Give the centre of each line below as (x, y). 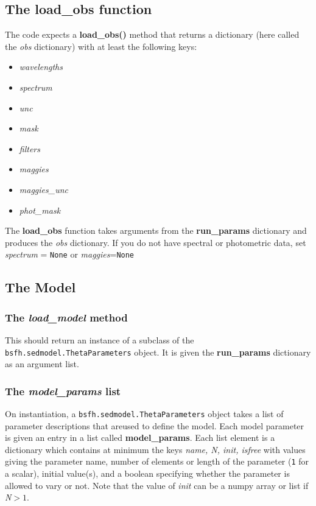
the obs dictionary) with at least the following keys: (101, 46)
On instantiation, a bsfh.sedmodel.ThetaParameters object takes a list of (144, 414)
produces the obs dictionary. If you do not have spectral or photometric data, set (156, 242)
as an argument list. (42, 364)
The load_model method (66, 317)
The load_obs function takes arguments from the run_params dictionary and (156, 230)
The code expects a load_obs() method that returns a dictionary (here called (152, 34)
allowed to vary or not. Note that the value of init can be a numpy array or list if (157, 485)
